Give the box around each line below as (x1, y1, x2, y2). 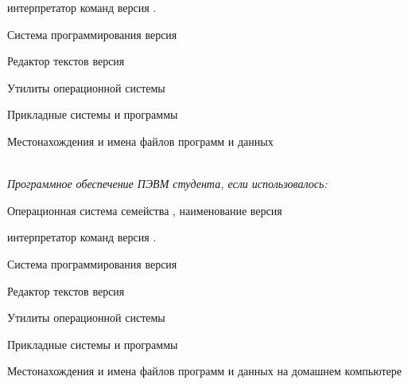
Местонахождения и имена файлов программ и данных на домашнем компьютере (7, 362, 402, 379)
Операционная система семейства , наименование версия (7, 202, 282, 218)
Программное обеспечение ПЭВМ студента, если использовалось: (7, 175, 328, 192)
